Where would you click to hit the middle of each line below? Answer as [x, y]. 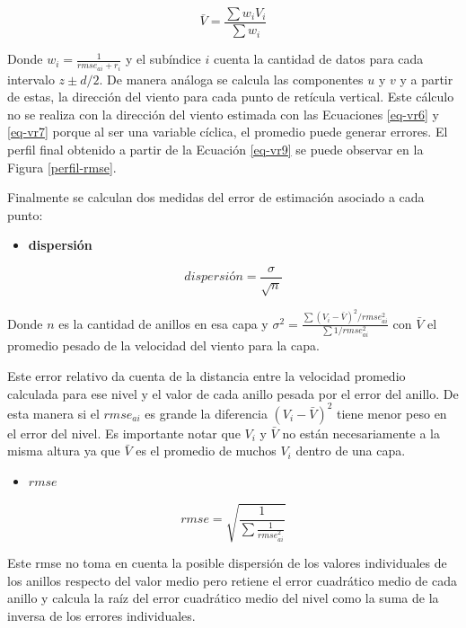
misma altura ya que [64, 451]
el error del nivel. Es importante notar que [124, 433]
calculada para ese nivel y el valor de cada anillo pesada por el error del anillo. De [233, 393]
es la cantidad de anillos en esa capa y [163, 323]
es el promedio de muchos [206, 451]
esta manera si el [53, 413]
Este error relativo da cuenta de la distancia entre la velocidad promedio [207, 376]
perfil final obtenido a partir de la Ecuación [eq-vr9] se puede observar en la [215, 149]
